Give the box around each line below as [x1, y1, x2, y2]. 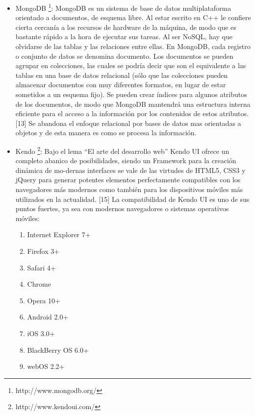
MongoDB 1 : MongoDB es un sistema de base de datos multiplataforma [15, 1, 231, 13]
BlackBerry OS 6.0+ [27, 344, 89, 355]
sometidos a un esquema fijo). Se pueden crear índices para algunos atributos [15, 89, 247, 99]
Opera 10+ [27, 295, 60, 305]
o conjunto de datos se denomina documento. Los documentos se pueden [15, 50, 233, 61]
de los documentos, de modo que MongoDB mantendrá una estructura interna [15, 98, 251, 109]
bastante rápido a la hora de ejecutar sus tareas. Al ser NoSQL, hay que [15, 31, 232, 42]
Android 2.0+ [27, 312, 69, 322]
